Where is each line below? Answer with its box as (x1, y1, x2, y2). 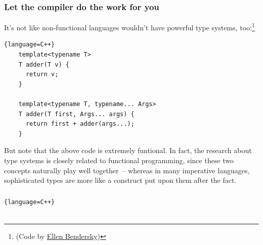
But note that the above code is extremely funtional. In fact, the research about (4, 145, 252, 156)
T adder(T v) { (18, 61, 69, 68)
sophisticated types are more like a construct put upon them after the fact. (4, 175, 237, 185)
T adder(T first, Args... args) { (18, 110, 135, 118)
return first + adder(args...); (25, 120, 135, 128)
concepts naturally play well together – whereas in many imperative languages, (4, 165, 250, 175)
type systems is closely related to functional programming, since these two (4, 155, 234, 165)
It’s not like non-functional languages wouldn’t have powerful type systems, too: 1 (4, 21, 255, 32)
